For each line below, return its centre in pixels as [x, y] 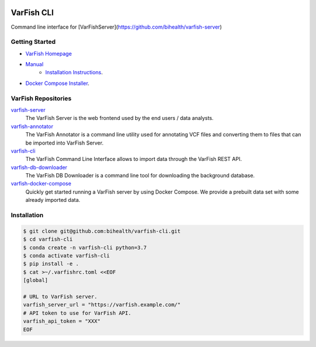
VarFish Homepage [49, 53]
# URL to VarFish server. [60, 296]
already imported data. [53, 200]
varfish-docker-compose [41, 184]
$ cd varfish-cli [48, 239]
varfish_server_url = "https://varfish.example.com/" [102, 305]
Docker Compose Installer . [57, 83]
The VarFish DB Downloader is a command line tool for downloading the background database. [140, 176]
